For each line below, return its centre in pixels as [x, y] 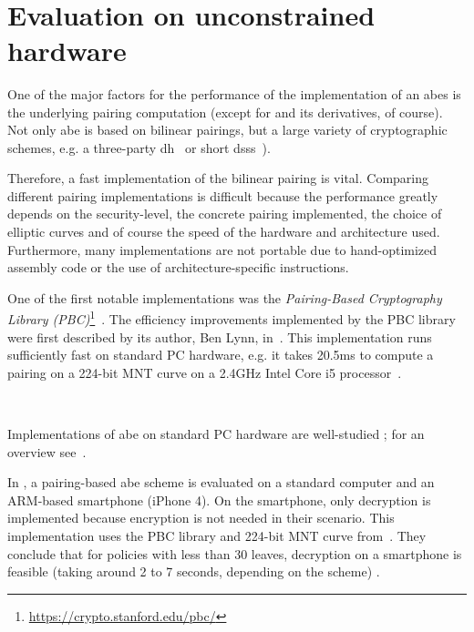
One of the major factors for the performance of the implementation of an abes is [234, 93]
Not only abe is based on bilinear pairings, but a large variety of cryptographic [227, 130]
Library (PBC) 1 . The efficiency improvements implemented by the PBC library [232, 318]
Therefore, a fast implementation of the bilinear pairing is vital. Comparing [218, 178]
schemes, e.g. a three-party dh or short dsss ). [139, 147]
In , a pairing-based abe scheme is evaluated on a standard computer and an [221, 482]
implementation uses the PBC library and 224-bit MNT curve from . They [217, 536]
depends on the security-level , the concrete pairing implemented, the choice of [225, 214]
